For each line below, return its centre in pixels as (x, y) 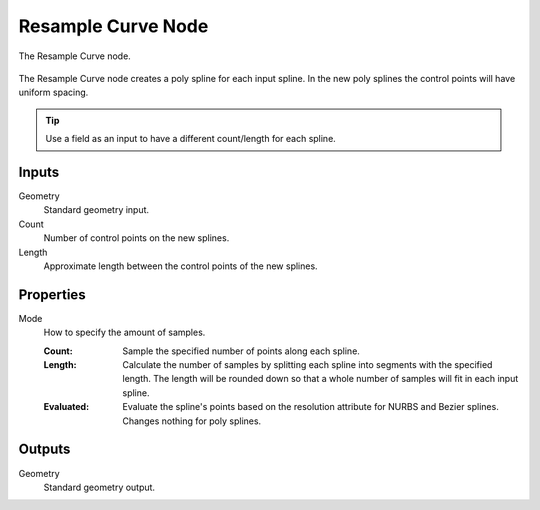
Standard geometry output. (99, 487)
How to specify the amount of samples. (124, 332)
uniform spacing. (53, 92)
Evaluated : (66, 407)
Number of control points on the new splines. (136, 238)
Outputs (44, 449)
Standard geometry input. (96, 210)
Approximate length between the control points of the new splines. (181, 266)
